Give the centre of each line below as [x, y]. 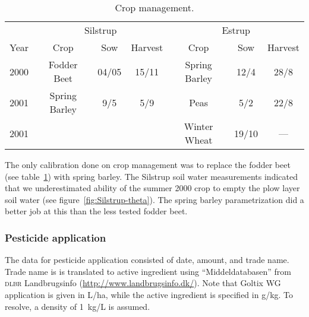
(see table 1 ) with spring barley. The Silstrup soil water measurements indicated [151, 176]
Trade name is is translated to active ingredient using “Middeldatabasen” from [148, 271]
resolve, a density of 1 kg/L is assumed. [78, 306]
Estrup [236, 30]
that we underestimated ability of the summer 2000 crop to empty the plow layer [152, 188]
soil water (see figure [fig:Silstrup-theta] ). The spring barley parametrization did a [154, 199]
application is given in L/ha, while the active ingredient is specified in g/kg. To [149, 294]
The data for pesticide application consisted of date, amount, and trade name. [147, 260]
